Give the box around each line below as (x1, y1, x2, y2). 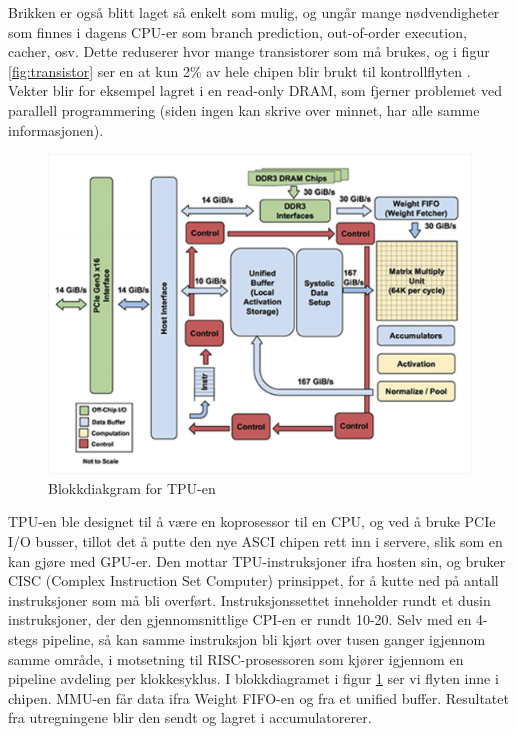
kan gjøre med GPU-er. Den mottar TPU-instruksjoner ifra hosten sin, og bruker (8, 550, 506, 571)
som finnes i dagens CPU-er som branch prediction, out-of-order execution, (8, 21, 467, 42)
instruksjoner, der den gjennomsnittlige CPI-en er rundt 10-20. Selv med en (8, 609, 472, 630)
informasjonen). (8, 119, 104, 140)
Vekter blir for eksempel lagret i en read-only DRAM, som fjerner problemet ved (8, 80, 502, 101)
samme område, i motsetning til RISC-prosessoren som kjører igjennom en (8, 648, 464, 669)
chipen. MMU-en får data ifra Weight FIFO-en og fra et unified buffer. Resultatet (8, 687, 509, 708)
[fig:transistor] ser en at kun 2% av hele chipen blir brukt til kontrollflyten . (8, 60, 471, 81)
